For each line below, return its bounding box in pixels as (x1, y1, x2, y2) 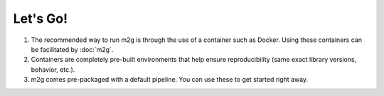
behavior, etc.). (31, 65, 75, 74)
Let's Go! (13, 11, 68, 26)
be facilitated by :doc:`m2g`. (31, 45, 114, 53)
